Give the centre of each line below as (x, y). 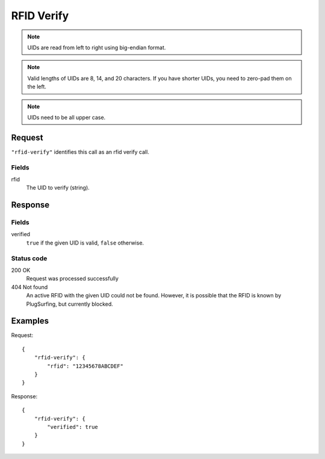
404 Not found (29, 287)
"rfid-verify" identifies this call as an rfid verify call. (80, 152)
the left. (37, 87)
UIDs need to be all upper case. (67, 117)
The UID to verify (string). (58, 188)
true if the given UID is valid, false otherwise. (85, 243)
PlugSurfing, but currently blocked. (70, 304)
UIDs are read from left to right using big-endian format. (97, 47)
